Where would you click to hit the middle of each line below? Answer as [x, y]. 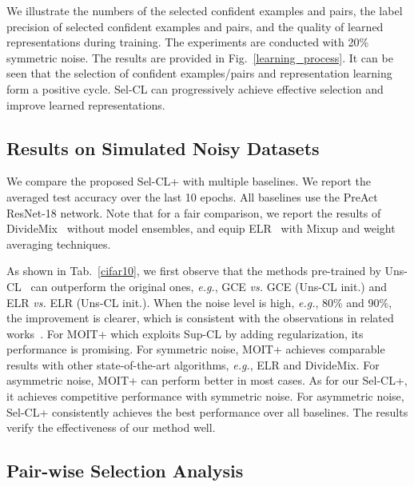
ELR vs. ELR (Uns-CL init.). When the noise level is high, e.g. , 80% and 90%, [199, 302]
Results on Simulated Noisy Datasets [163, 148]
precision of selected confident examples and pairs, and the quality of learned [195, 26]
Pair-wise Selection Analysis [125, 471]
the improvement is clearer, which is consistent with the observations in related [200, 318]
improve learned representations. [86, 104]
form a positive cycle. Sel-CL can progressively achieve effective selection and [195, 88]
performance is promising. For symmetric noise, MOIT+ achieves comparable [196, 349]
